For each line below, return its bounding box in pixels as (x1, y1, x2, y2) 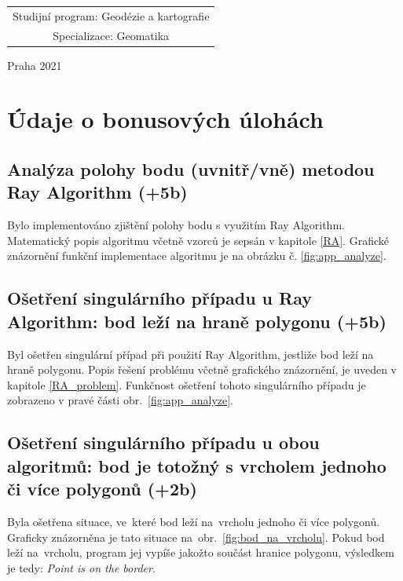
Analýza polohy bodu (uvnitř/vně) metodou (7, 157, 375, 181)
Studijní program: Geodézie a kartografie (13, 7, 210, 24)
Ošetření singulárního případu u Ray (7, 286, 313, 310)
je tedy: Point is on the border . (7, 559, 156, 576)
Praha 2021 (7, 57, 62, 73)
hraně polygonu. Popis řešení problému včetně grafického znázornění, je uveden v (7, 361, 398, 378)
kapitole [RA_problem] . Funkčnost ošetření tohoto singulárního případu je (7, 376, 366, 393)
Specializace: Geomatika (53, 27, 170, 43)
